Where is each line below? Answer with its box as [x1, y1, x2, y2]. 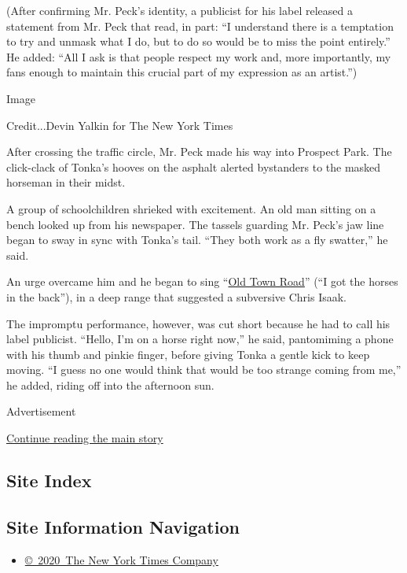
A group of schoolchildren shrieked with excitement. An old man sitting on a [6, 200, 376, 216]
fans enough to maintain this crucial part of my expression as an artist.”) [6, 64, 357, 80]
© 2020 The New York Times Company [24, 551, 218, 567]
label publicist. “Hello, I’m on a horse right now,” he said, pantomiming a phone [6, 331, 394, 347]
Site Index [6, 468, 92, 493]
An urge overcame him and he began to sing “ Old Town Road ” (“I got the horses [6, 273, 398, 290]
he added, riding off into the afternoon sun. [6, 376, 214, 393]
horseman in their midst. [6, 174, 126, 190]
